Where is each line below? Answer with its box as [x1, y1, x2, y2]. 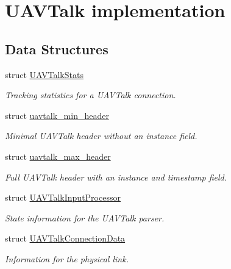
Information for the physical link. [5, 252, 129, 265]
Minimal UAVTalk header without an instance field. [5, 129, 197, 142]
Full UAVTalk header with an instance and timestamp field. [5, 170, 227, 183]
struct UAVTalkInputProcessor [5, 191, 121, 204]
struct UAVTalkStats [5, 68, 84, 81]
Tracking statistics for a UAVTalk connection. [5, 88, 176, 101]
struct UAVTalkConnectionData [5, 232, 126, 245]
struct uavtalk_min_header [5, 109, 109, 121]
